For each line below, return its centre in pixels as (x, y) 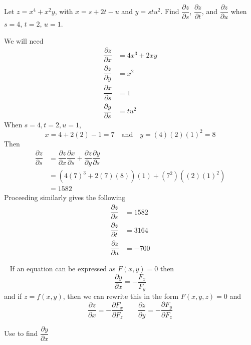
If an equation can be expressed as (63, 269)
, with (64, 11)
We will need (24, 40)
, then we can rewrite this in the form (121, 296)
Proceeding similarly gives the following (65, 197)
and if (13, 296)
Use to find (21, 333)
